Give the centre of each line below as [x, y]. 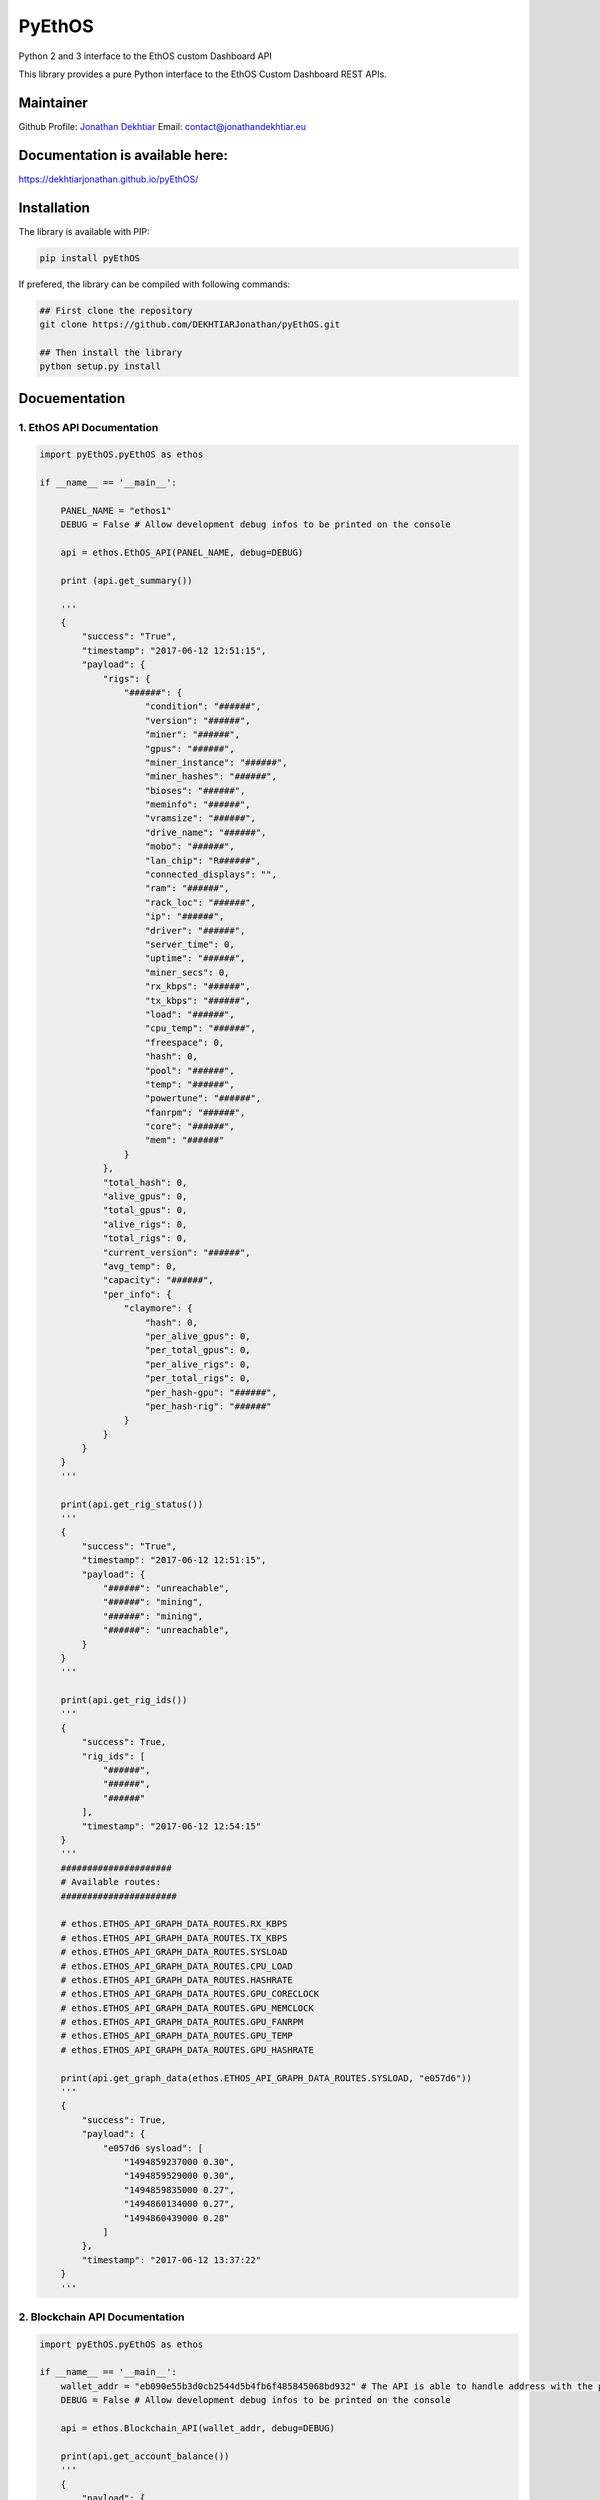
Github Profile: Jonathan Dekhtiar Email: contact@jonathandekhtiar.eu [162, 126]
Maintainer [53, 102]
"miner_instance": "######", [216, 762]
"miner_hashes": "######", [211, 776]
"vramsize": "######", [201, 818]
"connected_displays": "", [211, 874]
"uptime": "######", [195, 958]
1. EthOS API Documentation [88, 427]
